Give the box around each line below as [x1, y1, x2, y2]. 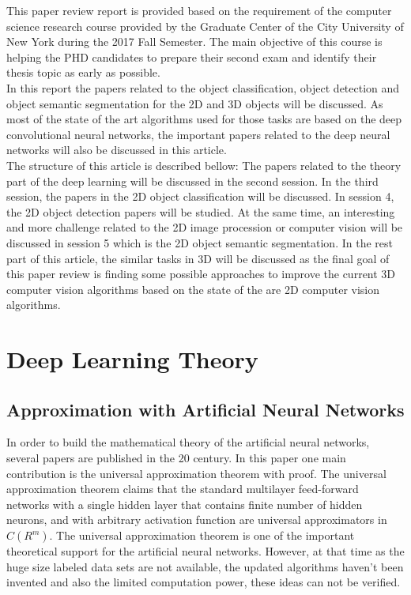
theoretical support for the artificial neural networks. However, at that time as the [6, 543, 405, 559]
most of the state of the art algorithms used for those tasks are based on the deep [6, 111, 402, 127]
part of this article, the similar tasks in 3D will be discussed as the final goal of [6, 250, 390, 266]
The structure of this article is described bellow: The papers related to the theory [6, 156, 402, 173]
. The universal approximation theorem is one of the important [49, 527, 355, 544]
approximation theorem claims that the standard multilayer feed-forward [6, 480, 359, 497]
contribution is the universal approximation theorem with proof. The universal [6, 465, 386, 481]
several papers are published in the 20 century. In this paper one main [6, 450, 346, 466]
